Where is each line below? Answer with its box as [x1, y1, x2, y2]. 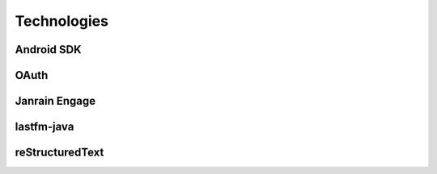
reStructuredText [15, 146, 104, 159]
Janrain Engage [15, 94, 96, 108]
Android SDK [15, 43, 82, 56]
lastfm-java [15, 120, 74, 134]
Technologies [15, 12, 109, 30]
